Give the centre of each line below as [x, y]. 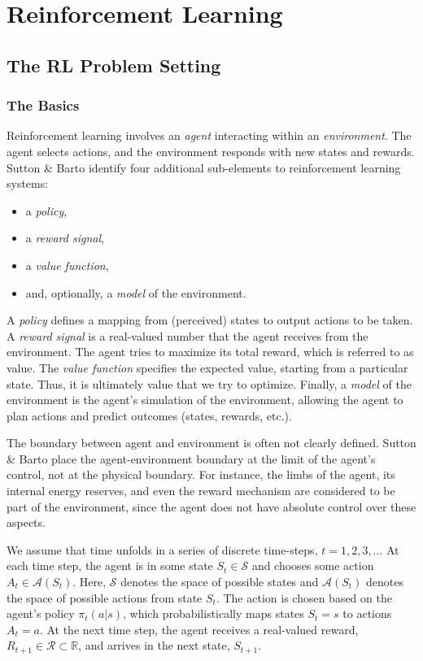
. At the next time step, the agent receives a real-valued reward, [199, 629]
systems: [28, 183]
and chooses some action [313, 565]
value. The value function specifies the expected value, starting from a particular [207, 367]
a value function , [67, 265]
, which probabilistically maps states [214, 613]
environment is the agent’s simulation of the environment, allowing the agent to [205, 400]
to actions [367, 613]
